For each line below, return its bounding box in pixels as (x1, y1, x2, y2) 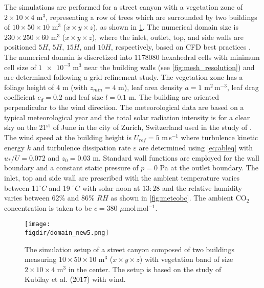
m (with (62, 81, 87, 92)
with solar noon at (82, 182, 140, 193)
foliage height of (4, 81, 54, 92)
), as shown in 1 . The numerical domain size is (93, 21, 238, 32)
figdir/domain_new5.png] (25, 229, 109, 236)
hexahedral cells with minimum (162, 51, 260, 62)
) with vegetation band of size (139, 254, 233, 264)
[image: (25, 220, 51, 228)
